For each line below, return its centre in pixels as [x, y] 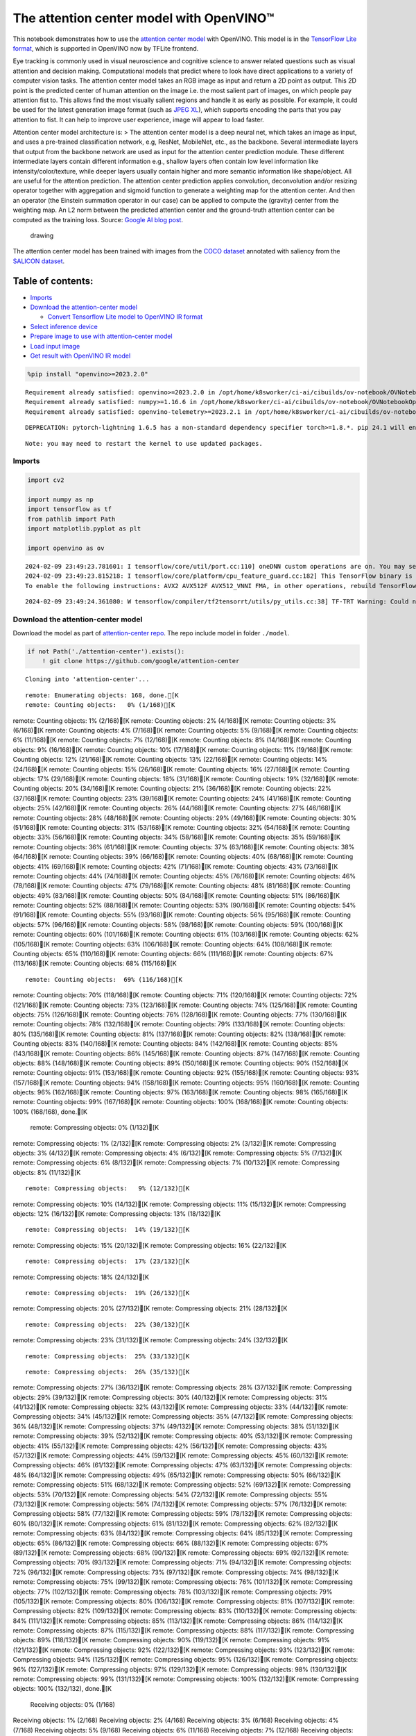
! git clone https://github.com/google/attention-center [141, 661]
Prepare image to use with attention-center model [101, 336]
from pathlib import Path [71, 519]
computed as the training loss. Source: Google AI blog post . [98, 219]
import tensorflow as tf [70, 509]
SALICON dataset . [39, 261]
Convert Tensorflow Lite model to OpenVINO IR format [125, 317]
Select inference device [64, 326]
